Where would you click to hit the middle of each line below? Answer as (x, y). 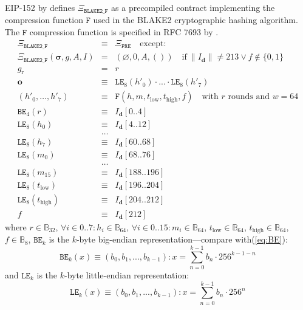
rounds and (249, 97)
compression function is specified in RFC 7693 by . (124, 32)
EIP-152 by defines (40, 7)
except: (153, 43)
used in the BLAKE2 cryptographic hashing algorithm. (196, 20)
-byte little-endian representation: (127, 274)
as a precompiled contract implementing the (193, 7)
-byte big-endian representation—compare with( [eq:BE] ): (182, 239)
